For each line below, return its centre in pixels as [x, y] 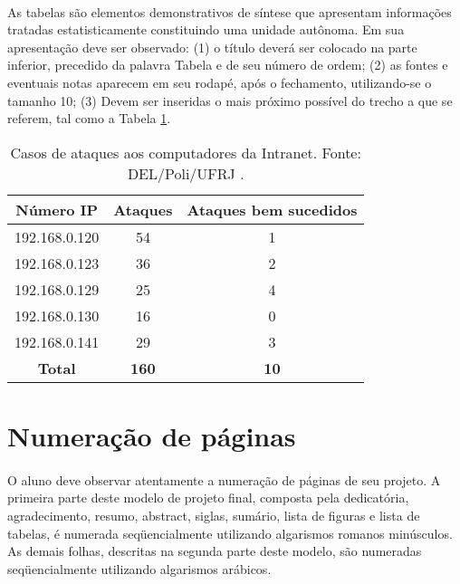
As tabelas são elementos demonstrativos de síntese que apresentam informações [230, 11]
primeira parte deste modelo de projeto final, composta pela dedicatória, [208, 498]
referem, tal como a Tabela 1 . [89, 118]
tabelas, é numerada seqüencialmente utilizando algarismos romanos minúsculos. [230, 533]
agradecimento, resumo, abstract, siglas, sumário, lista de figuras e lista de [214, 515]
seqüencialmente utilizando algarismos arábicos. [139, 568]
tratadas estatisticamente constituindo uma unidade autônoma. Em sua [206, 29]
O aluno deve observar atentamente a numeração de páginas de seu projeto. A [224, 479]
